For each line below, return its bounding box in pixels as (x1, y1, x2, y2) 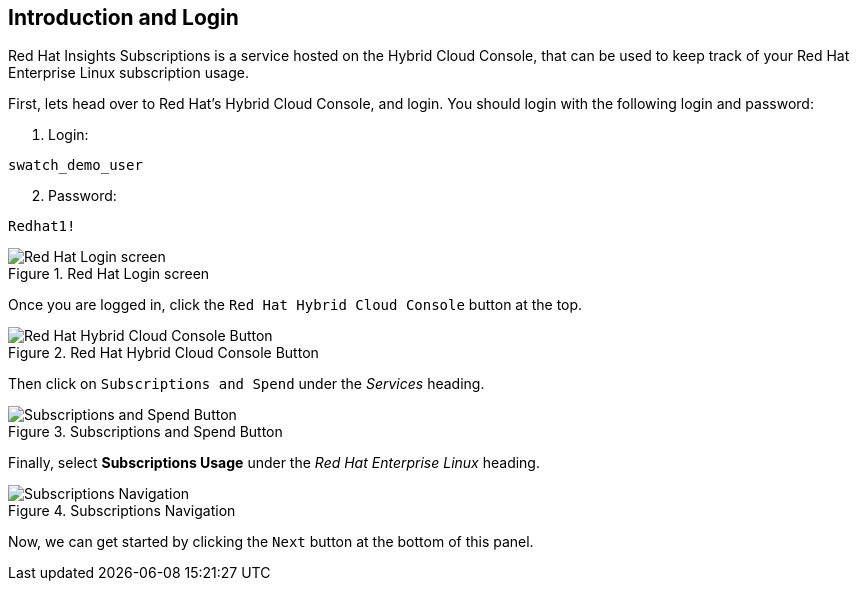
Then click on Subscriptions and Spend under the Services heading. (8, 375, 485, 393)
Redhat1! (8, 218, 76, 235)
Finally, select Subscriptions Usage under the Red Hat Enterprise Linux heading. (8, 454, 540, 472)
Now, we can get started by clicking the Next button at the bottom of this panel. (8, 533, 534, 551)
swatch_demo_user (8, 157, 143, 174)
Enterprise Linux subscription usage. (8, 64, 249, 82)
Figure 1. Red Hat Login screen (8, 265, 210, 283)
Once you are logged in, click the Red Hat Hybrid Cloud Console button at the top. (8, 296, 583, 314)
